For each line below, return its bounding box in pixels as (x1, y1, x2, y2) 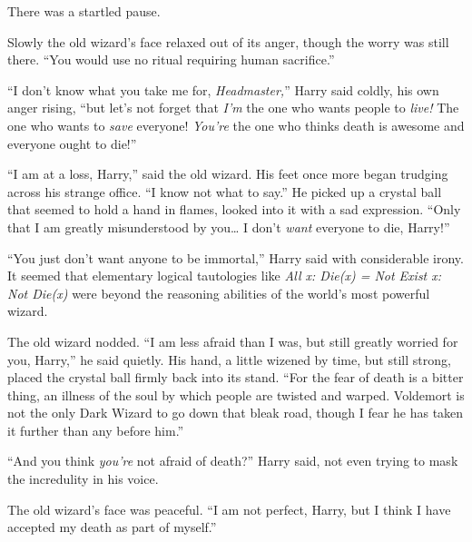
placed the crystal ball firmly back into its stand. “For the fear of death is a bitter (7, 368, 464, 387)
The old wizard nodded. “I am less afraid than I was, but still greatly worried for (7, 331, 458, 350)
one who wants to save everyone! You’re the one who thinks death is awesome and (7, 115, 465, 134)
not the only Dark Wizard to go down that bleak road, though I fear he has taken (7, 403, 464, 422)
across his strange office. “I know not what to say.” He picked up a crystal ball (7, 182, 442, 201)
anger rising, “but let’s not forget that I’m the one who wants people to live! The (7, 98, 459, 117)
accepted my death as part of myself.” (7, 517, 217, 537)
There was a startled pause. (7, 2, 161, 20)
